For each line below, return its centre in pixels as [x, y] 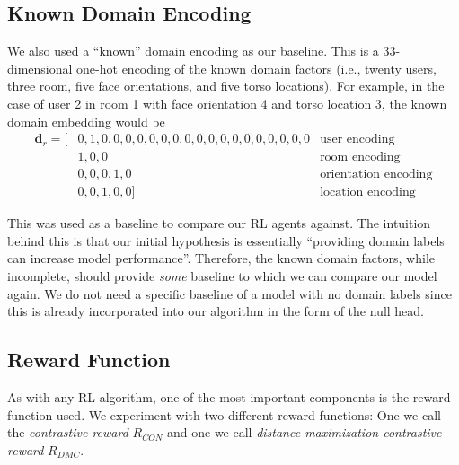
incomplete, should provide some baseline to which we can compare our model [222, 276]
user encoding [357, 140]
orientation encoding [376, 175]
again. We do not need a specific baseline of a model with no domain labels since [229, 293]
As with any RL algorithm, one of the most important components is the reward [229, 397]
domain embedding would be [86, 121]
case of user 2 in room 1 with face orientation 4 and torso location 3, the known [227, 103]
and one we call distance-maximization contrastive [304, 432]
